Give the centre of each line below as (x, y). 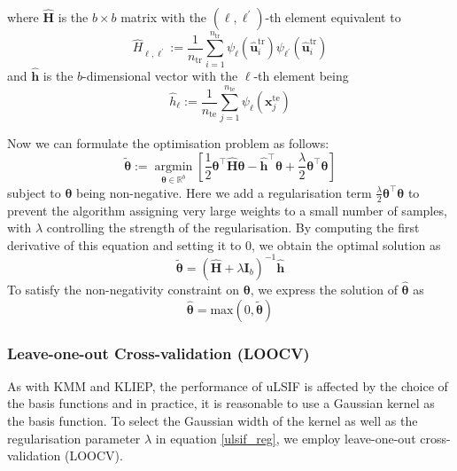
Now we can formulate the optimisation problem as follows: (168, 143)
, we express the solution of (324, 290)
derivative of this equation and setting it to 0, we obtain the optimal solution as (224, 244)
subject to (34, 192)
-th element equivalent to (333, 17)
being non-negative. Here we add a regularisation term (224, 192)
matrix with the (164, 17)
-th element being (301, 75)
